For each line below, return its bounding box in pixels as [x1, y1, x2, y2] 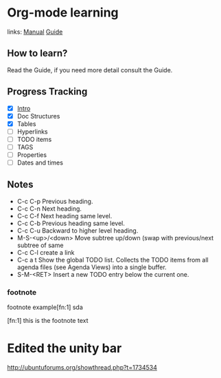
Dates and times [16, 158, 64, 167]
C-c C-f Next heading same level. [16, 211, 113, 220]
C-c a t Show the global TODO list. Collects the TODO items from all [16, 255, 209, 264]
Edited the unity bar [7, 341, 122, 356]
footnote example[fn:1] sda [7, 303, 84, 311]
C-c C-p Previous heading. [16, 197, 93, 205]
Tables [16, 119, 36, 128]
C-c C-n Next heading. [16, 204, 82, 213]
